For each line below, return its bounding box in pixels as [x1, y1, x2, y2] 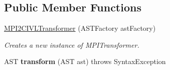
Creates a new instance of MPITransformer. [4, 39, 139, 50]
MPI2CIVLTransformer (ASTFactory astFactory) [4, 23, 156, 33]
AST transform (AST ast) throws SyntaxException [4, 56, 166, 67]
